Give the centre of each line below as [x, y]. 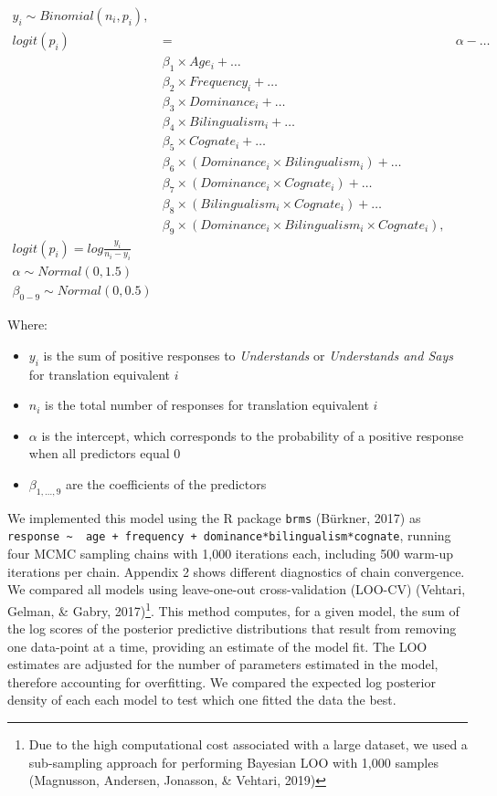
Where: [27, 325]
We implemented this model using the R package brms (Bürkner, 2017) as [214, 517]
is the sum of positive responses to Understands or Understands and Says [248, 355]
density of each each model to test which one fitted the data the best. [202, 700]
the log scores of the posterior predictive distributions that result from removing [232, 628]
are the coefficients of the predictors [166, 483]
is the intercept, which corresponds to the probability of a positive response [253, 435]
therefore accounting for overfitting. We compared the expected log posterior [222, 681]
